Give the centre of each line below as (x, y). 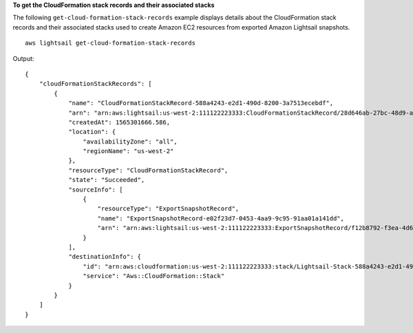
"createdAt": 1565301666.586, (119, 122)
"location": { (92, 132)
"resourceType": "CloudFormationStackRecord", (148, 170)
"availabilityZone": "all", (130, 141)
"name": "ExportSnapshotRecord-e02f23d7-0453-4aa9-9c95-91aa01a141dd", (221, 218)
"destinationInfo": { (105, 257)
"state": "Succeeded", (107, 180)
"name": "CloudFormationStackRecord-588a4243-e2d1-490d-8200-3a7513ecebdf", (201, 103)
